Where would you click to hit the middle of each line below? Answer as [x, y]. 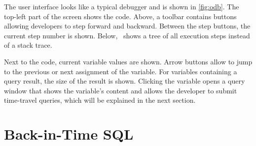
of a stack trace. [28, 45]
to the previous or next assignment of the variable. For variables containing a [121, 71]
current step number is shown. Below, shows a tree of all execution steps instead [127, 35]
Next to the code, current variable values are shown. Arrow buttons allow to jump [128, 61]
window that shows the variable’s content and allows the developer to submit [121, 90]
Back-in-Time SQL [69, 134]
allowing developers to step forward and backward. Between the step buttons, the [127, 26]
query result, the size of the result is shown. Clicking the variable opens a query [125, 81]
